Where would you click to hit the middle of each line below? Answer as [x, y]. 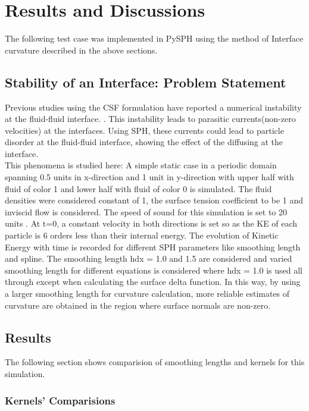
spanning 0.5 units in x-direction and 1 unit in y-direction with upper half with [149, 177]
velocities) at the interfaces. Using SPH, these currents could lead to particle [144, 130]
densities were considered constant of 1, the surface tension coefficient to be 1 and [154, 200]
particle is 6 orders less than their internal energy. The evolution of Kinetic [142, 235]
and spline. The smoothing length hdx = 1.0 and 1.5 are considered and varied [149, 258]
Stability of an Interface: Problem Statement [146, 82]
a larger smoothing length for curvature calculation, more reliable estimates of [147, 294]
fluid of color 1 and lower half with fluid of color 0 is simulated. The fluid [138, 188]
